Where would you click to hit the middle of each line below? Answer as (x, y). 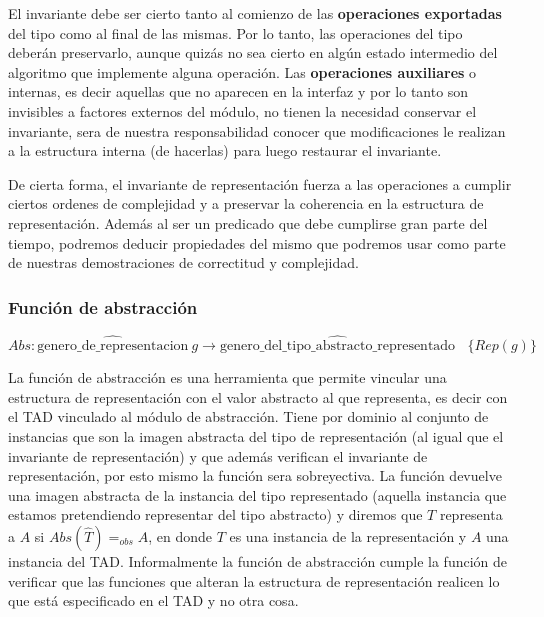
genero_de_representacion (113, 346)
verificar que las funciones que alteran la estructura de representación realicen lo (254, 580)
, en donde (180, 535)
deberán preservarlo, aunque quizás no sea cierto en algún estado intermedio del (253, 52)
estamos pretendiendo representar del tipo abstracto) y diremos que (215, 514)
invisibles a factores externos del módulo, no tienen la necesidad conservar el (242, 110)
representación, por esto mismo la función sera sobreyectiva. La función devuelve (255, 475)
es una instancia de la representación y (348, 535)
